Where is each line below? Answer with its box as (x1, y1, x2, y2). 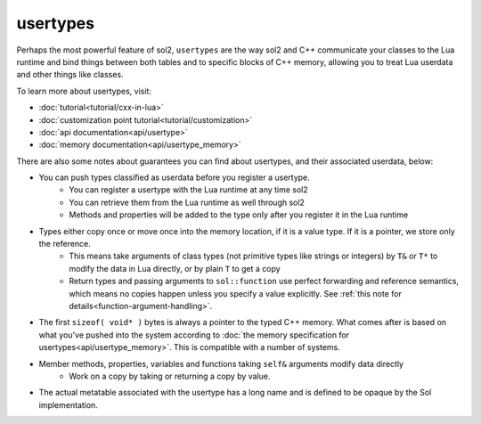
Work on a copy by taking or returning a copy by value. (69, 371, 271, 381)
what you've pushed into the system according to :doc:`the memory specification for (38, 330, 350, 340)
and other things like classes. (16, 69, 124, 80)
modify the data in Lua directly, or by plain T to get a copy (69, 263, 281, 273)
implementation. (38, 399, 98, 410)
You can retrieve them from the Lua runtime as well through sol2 (69, 197, 305, 208)
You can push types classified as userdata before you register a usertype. (38, 172, 311, 183)
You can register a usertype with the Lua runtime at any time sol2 (69, 184, 309, 195)
